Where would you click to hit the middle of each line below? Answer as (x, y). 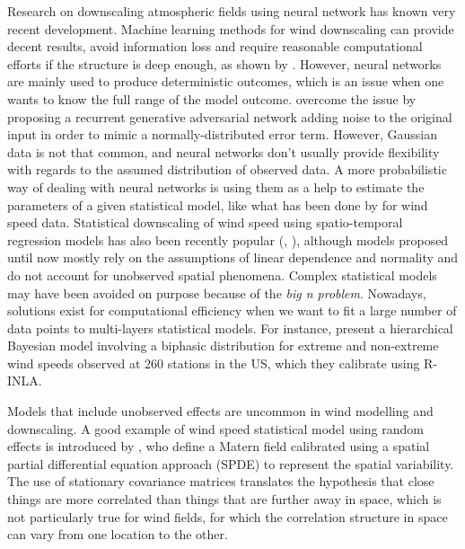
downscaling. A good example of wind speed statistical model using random (215, 428)
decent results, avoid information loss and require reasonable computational (215, 46)
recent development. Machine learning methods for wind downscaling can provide (231, 28)
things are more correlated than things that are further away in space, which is (224, 499)
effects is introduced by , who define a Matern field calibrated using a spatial (219, 446)
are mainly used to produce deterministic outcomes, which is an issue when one (226, 81)
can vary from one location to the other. (118, 534)
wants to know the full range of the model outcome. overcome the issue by (212, 98)
